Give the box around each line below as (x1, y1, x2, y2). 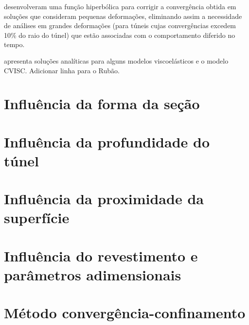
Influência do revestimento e (4, 245, 198, 265)
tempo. (4, 39, 25, 49)
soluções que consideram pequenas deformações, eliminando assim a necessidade (4, 11, 242, 21)
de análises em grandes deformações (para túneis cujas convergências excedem (4, 20, 236, 31)
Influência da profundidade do (4, 131, 210, 151)
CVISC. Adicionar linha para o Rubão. (4, 65, 120, 75)
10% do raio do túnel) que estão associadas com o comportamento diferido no (4, 30, 235, 40)
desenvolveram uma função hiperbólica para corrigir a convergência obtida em (4, 1, 236, 11)
